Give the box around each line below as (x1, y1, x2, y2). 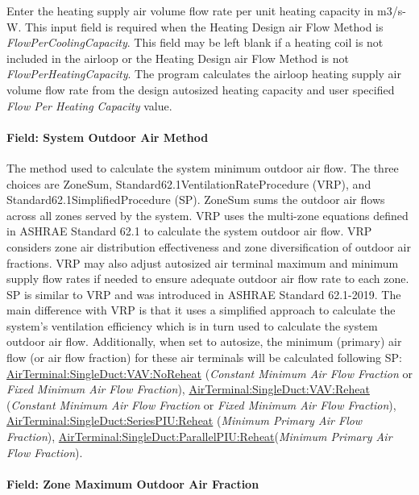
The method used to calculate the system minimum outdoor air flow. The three (6, 159, 399, 176)
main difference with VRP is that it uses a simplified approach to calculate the (6, 302, 396, 318)
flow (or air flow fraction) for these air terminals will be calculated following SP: (6, 349, 402, 366)
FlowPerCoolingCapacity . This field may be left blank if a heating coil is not (6, 34, 384, 51)
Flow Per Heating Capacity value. (6, 97, 172, 114)
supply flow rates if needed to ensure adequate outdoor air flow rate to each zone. (6, 270, 409, 287)
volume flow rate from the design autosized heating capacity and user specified (6, 81, 395, 98)
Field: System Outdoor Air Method (6, 128, 209, 145)
